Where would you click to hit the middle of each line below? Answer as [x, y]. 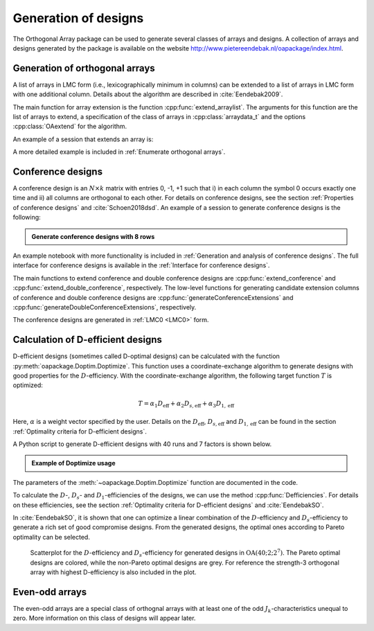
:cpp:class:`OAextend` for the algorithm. [70, 126]
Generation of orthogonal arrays [84, 68]
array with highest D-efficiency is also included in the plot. [113, 572]
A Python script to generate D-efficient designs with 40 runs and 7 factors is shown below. [142, 444]
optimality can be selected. [51, 537]
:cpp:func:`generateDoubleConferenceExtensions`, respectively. [105, 307]
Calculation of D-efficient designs [88, 340]
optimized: [28, 385]
